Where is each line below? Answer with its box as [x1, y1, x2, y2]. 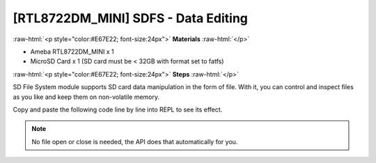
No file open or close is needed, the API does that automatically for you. [31, 137, 238, 146]
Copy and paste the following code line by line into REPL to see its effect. [13, 105, 223, 114]
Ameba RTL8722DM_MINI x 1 [30, 47, 114, 56]
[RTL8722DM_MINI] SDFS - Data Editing [13, 10, 249, 26]
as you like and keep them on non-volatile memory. [13, 93, 160, 101]
